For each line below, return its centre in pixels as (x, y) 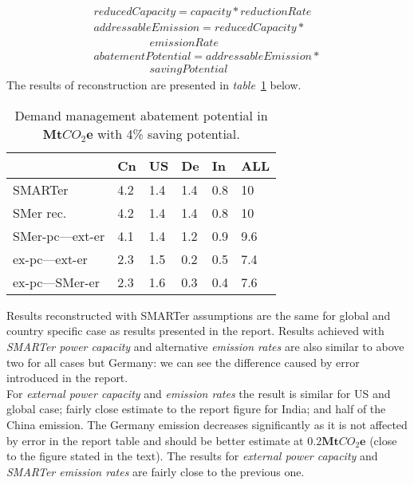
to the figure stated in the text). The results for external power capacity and (192, 456)
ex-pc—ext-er (50, 258)
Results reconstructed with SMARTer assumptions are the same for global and (199, 315)
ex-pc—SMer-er (56, 282)
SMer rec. (40, 212)
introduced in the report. (67, 378)
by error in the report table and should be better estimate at (155, 440)
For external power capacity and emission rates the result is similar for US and (199, 393)
